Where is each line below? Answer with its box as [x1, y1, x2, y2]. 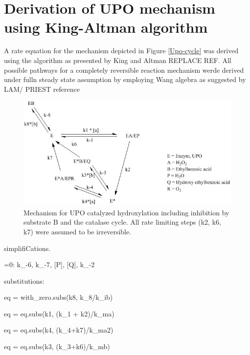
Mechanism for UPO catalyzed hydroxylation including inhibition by [23, 207, 229, 217]
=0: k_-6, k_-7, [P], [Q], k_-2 [4, 259, 95, 270]
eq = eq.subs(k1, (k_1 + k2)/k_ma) [4, 308, 114, 318]
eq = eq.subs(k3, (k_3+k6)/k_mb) [4, 341, 110, 352]
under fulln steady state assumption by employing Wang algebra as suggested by [4, 74, 246, 84]
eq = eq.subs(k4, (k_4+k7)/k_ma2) [4, 325, 114, 335]
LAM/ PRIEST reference [4, 84, 80, 94]
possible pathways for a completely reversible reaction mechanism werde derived [4, 64, 244, 75]
